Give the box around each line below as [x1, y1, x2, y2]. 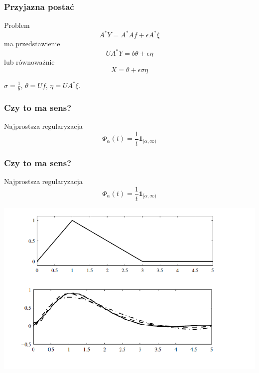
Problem [4, 20, 30, 30]
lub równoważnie [4, 57, 55, 67]
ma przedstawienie [4, 38, 60, 49]
